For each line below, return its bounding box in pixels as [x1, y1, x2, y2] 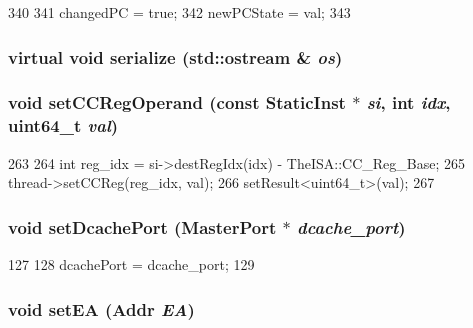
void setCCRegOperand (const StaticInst [8, 90, 346, 115]
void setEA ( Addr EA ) [8, 296, 195, 321]
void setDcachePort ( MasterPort [8, 214, 277, 239]
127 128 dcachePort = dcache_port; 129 [8, 253, 255, 274]
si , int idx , [366, 90, 451, 115]
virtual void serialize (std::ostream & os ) [8, 44, 343, 69]
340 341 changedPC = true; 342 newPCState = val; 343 [8, 2, 351, 22]
